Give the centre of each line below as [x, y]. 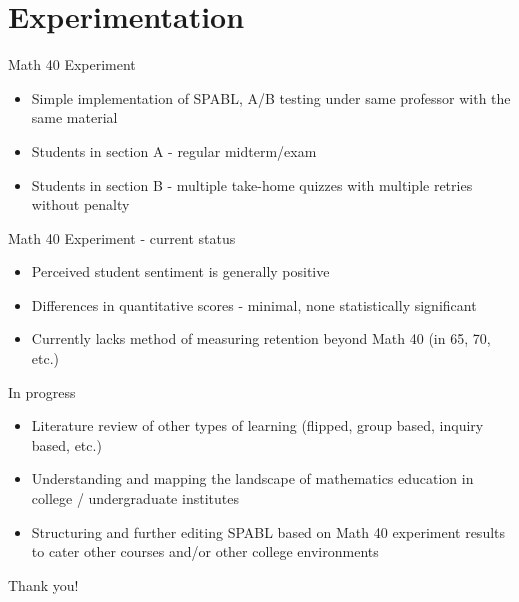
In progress [42, 391]
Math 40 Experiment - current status [122, 237]
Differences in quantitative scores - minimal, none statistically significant [254, 304]
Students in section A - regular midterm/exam [174, 150]
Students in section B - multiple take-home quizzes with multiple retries [252, 184]
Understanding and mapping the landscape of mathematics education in [252, 478]
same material [74, 117]
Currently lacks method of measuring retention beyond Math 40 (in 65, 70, [261, 338]
